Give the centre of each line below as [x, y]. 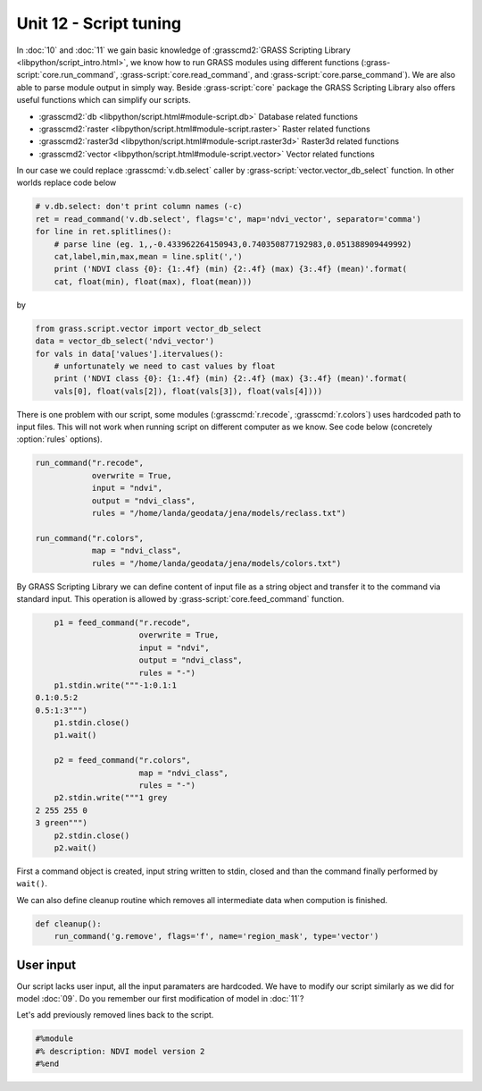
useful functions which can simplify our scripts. [104, 100]
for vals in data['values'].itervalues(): [129, 354]
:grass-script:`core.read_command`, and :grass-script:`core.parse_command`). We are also [287, 75]
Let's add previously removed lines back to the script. [115, 1015]
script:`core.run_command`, [67, 75]
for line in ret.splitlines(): [104, 232]
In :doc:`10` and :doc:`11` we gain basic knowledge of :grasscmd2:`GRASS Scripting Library [184, 50]
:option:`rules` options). [59, 439]
